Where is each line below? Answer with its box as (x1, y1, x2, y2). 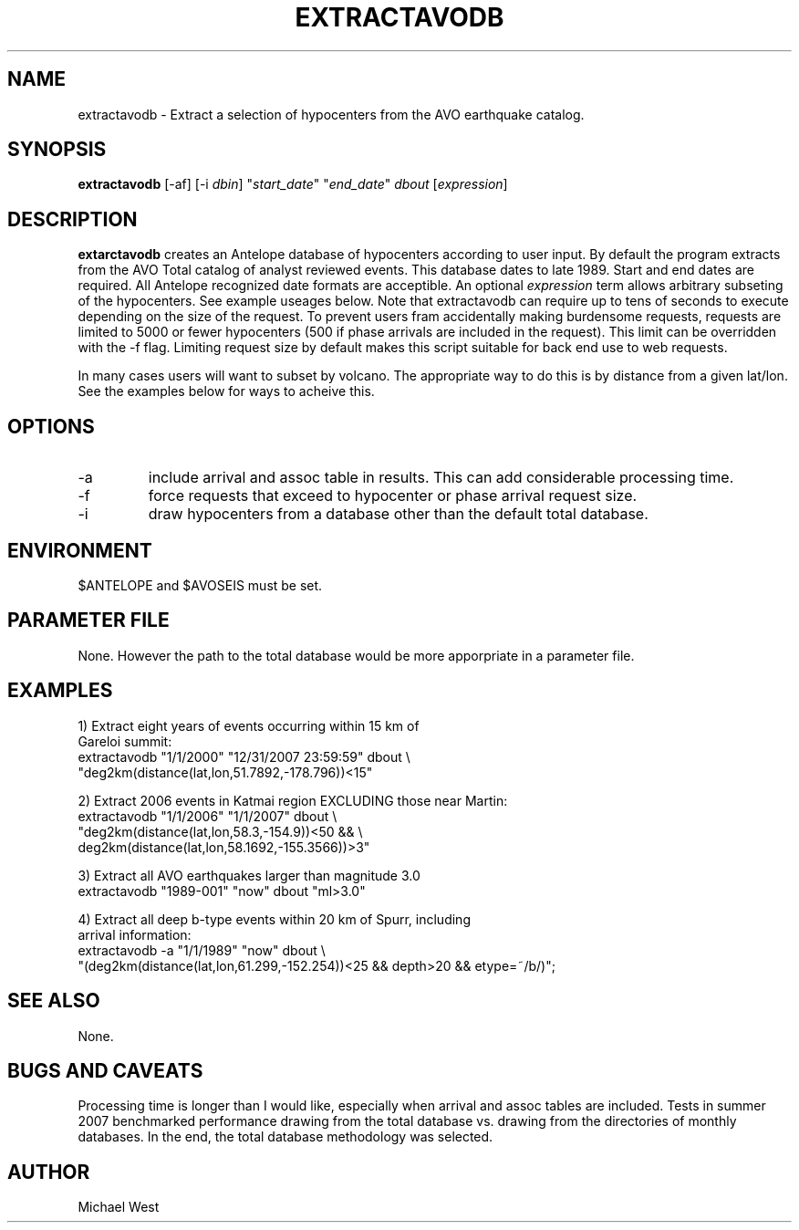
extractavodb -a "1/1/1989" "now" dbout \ (78, 942, 326, 958)
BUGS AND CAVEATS (7, 1058, 203, 1082)
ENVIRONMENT (7, 538, 152, 562)
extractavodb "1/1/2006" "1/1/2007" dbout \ (78, 808, 337, 824)
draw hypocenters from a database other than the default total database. (148, 505, 649, 524)
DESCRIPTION (7, 207, 138, 231)
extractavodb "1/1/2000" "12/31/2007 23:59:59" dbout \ (78, 748, 410, 765)
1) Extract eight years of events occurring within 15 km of (78, 717, 420, 734)
